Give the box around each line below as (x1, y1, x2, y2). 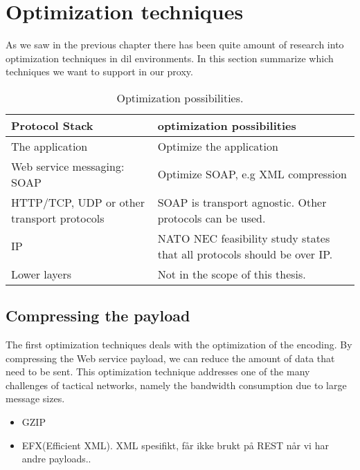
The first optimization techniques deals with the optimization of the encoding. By (6, 337, 352, 352)
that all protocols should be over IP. (157, 245, 333, 262)
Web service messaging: (11, 158, 125, 174)
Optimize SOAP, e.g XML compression (157, 166, 347, 182)
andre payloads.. (21, 451, 91, 466)
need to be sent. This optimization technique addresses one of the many (6, 364, 310, 379)
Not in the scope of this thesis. (157, 265, 306, 282)
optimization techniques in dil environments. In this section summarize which (6, 50, 334, 65)
